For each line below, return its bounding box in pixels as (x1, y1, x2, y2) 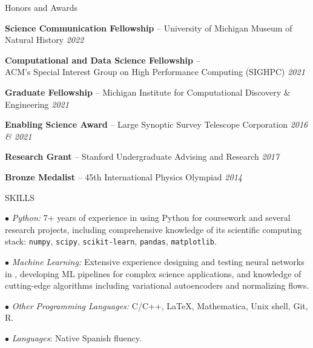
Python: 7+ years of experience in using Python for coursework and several (12, 211, 291, 224)
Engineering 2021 (5, 97, 69, 110)
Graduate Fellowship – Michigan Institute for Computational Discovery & (5, 85, 291, 98)
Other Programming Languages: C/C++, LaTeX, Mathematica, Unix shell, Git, (12, 299, 308, 312)
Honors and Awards (5, 1, 78, 13)
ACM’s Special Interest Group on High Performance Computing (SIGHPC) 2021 (5, 65, 305, 78)
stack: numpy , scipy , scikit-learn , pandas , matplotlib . (5, 235, 217, 248)
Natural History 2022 (5, 33, 84, 46)
